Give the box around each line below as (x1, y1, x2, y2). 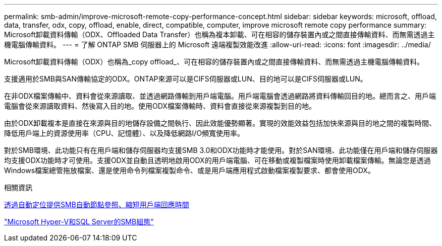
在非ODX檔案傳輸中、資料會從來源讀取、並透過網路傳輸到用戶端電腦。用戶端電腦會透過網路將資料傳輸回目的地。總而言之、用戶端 (4, 92, 436, 100)
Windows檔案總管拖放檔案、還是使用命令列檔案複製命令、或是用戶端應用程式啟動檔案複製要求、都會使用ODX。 (4, 166, 375, 175)
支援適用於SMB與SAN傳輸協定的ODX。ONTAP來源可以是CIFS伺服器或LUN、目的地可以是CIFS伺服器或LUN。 (4, 74, 367, 83)
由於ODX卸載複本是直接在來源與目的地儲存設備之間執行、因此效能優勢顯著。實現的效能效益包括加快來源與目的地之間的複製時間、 (4, 119, 436, 127)
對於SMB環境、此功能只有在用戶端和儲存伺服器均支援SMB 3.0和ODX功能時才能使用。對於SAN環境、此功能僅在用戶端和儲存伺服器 (4, 146, 438, 154)
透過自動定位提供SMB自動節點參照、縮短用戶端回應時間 (4, 200, 189, 209)
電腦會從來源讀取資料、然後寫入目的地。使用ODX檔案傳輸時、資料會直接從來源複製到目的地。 (4, 102, 316, 110)
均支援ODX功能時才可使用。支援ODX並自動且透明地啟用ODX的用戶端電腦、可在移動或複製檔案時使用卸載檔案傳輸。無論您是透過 (4, 156, 431, 165)
